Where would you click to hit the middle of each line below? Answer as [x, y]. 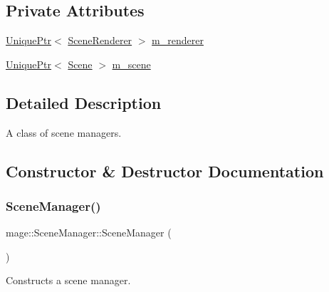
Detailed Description [84, 102]
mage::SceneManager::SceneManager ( [89, 233]
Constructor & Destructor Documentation [165, 171]
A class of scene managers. [64, 132]
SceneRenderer [100, 40]
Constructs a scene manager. [68, 280]
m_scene [131, 64]
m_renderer [178, 40]
